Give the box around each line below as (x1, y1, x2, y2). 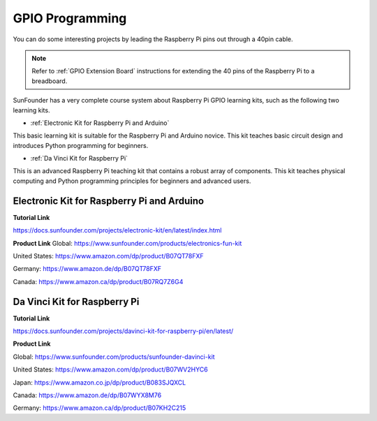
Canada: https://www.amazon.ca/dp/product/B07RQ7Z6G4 (13, 277, 184, 286)
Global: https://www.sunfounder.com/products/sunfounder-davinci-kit (13, 353, 216, 361)
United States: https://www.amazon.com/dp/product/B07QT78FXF (13, 251, 204, 260)
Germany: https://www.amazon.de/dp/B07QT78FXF (13, 265, 162, 273)
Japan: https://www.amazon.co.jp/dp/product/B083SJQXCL (13, 378, 186, 387)
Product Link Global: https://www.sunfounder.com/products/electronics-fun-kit (13, 239, 242, 247)
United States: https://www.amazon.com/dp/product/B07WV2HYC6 (13, 365, 209, 374)
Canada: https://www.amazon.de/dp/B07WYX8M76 (13, 391, 162, 399)
